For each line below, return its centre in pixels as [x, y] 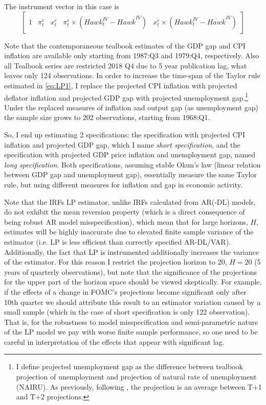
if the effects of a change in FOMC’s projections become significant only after [125, 291]
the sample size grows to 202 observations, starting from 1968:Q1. [107, 117]
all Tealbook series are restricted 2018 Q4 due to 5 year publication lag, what [126, 65]
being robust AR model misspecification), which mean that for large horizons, [126, 221]
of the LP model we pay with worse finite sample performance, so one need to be [131, 332]
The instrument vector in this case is [62, 6]
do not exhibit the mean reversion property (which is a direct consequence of [125, 212]
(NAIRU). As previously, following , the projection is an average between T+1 [139, 386]
